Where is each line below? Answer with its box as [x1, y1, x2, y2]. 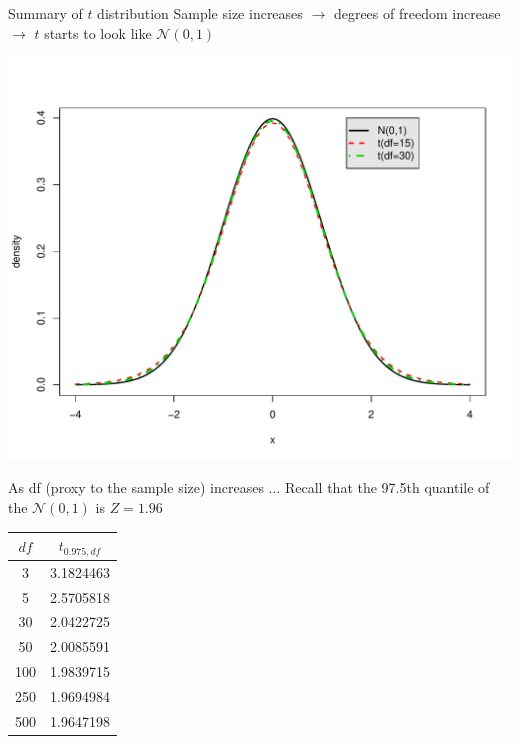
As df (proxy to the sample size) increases [8, 477, 264, 498]
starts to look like [44, 22, 152, 43]
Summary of [8, 3, 83, 23]
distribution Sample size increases [97, 3, 303, 23]
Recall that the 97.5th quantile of [284, 477, 490, 498]
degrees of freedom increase [333, 3, 501, 23]
